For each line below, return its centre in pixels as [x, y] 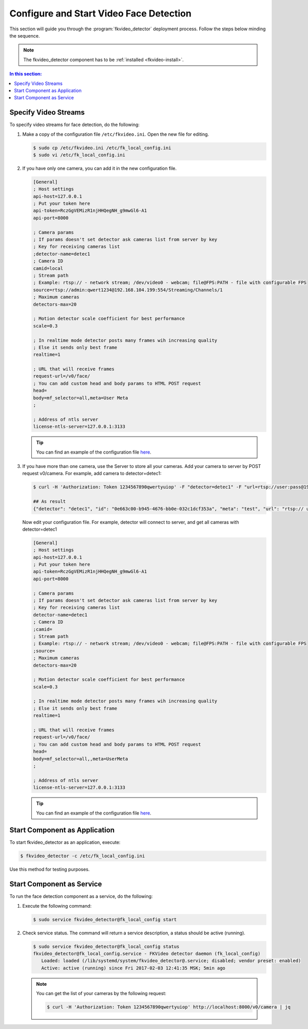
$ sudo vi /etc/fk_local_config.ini [79, 155]
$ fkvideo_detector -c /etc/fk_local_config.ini [83, 856]
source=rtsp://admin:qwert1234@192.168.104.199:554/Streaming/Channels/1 [128, 290]
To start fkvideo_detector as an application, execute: [65, 842]
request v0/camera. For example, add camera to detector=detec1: [92, 474]
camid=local [48, 268]
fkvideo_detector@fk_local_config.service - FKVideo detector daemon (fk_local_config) [147, 954]
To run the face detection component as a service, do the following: [81, 896]
